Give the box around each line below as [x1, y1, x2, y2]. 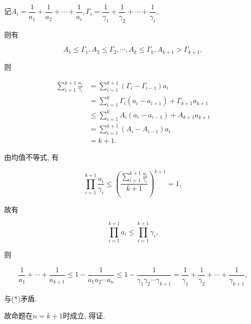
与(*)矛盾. [4, 293, 37, 303]
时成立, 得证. [62, 310, 105, 321]
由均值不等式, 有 [4, 152, 59, 163]
